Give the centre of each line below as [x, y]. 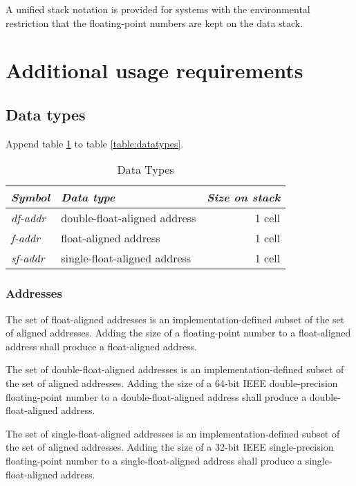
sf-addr [28, 258]
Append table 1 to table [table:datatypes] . [95, 143]
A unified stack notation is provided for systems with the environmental [158, 9]
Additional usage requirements [154, 70]
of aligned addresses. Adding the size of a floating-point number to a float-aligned [178, 333]
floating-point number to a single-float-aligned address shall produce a [154, 460]
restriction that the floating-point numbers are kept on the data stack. [154, 22]
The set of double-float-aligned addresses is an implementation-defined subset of [175, 369]
